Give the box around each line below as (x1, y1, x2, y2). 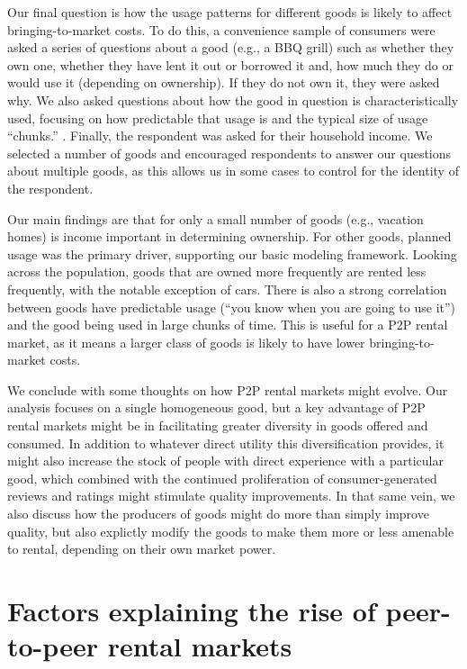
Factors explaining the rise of (7, 592, 376, 628)
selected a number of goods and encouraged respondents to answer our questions (7, 143, 452, 162)
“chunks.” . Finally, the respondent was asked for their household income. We (7, 126, 433, 145)
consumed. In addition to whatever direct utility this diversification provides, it (7, 433, 445, 452)
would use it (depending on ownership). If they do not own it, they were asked (7, 73, 440, 92)
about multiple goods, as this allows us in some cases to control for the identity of (7, 161, 459, 180)
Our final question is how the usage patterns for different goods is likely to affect (7, 3, 453, 21)
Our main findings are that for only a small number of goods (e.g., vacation (7, 209, 424, 228)
